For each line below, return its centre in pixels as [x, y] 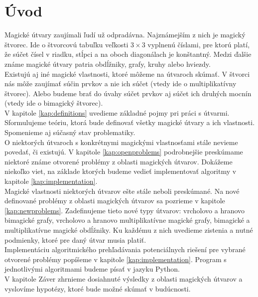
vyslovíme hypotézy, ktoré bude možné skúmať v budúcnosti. [98, 288]
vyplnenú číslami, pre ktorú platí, [199, 44]
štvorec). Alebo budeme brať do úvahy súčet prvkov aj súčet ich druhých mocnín [128, 93]
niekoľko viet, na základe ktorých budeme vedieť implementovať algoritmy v [121, 171]
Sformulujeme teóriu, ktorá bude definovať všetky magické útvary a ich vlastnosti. [130, 122]
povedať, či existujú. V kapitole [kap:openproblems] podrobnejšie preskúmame [124, 152]
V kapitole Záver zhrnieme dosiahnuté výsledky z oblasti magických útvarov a [124, 278]
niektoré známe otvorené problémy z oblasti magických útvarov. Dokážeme [119, 161]
